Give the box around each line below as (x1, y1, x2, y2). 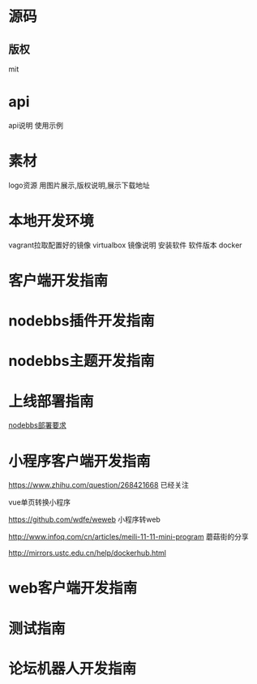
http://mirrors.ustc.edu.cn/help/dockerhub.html (8, 548, 167, 558)
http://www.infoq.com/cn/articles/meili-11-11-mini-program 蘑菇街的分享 (8, 532, 249, 542)
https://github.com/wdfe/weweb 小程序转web (8, 514, 161, 524)
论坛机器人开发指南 (8, 659, 137, 678)
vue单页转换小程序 (8, 497, 71, 507)
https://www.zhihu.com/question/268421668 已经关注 (8, 480, 189, 490)
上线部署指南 (8, 392, 95, 411)
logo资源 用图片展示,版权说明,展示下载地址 (8, 180, 150, 190)
